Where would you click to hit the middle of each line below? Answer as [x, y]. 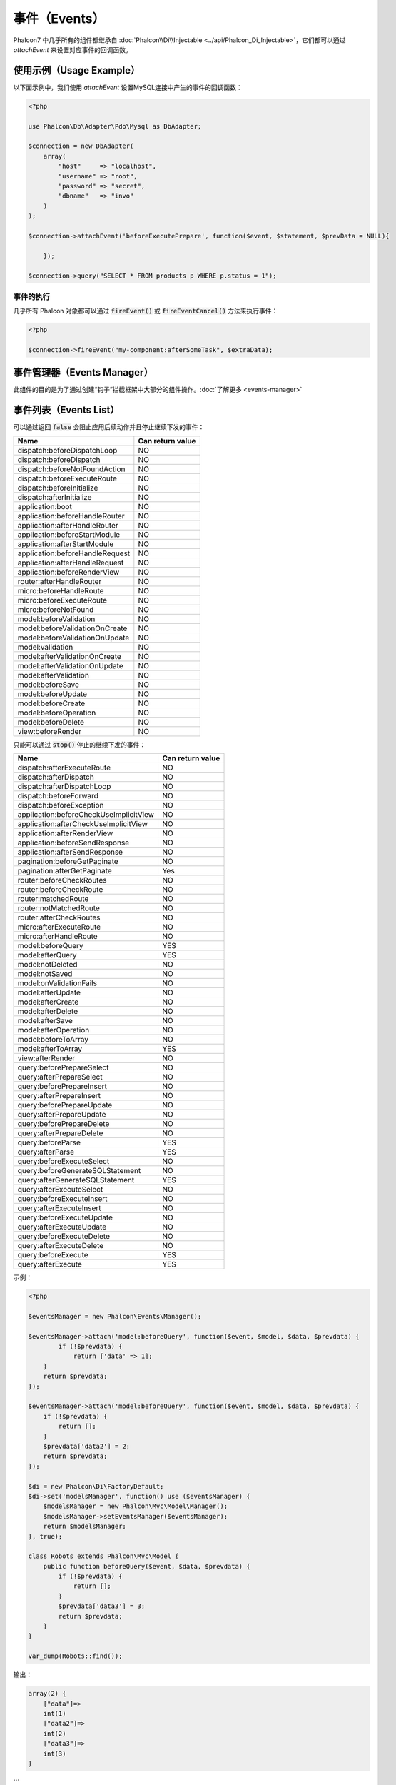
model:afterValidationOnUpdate [71, 665]
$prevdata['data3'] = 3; [102, 1606]
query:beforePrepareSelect [63, 1067]
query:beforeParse [49, 1142]
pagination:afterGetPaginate [65, 871]
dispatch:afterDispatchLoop [64, 787]
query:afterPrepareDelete [60, 1133]
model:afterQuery [47, 955]
